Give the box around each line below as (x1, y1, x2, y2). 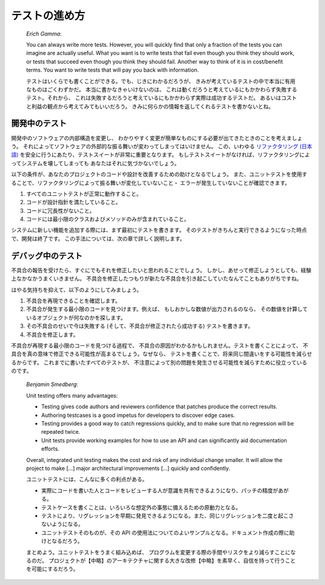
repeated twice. (41, 428, 81, 436)
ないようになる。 (41, 521, 84, 528)
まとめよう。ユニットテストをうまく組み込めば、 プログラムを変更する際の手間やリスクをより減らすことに (26, 548, 291, 555)
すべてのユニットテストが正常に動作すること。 (26, 190, 142, 197)
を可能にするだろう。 (26, 565, 79, 572)
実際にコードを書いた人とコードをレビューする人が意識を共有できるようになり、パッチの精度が (41, 487, 279, 494)
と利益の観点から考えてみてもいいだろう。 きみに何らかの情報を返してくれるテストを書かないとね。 (26, 102, 274, 110)
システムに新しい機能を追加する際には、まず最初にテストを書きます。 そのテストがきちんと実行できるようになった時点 (11, 227, 307, 234)
